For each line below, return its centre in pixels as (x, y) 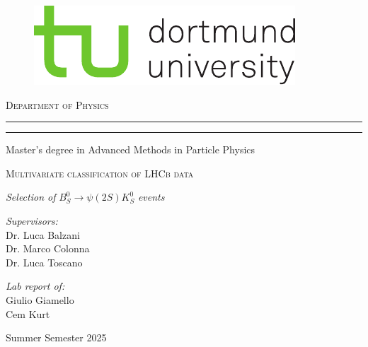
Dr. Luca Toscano (44, 262)
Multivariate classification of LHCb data (100, 173)
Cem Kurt (28, 313)
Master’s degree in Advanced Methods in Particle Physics (131, 149)
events (151, 197)
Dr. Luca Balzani (43, 234)
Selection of (31, 197)
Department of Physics (57, 104)
